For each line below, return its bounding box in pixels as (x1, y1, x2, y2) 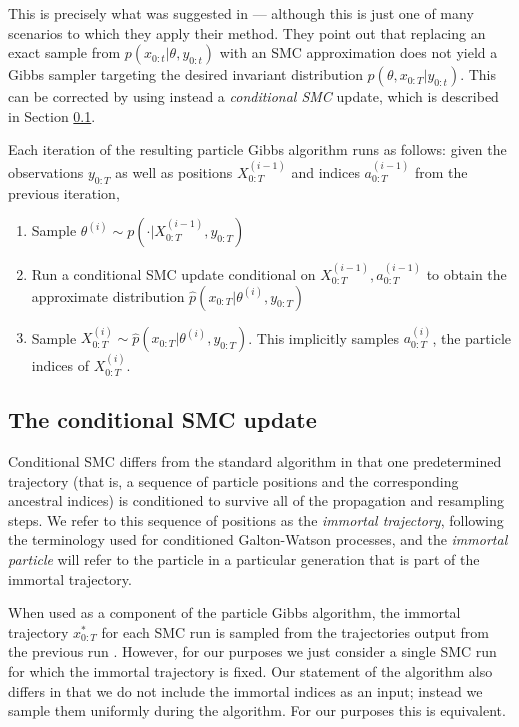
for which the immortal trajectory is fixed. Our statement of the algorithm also (8, 660, 493, 681)
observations (8, 161, 84, 182)
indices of (31, 355, 90, 376)
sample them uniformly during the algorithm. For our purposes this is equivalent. (8, 700, 506, 721)
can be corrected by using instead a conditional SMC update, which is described (8, 86, 499, 107)
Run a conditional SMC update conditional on (31, 263, 316, 284)
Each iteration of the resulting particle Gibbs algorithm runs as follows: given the (8, 139, 507, 160)
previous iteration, (8, 182, 120, 203)
